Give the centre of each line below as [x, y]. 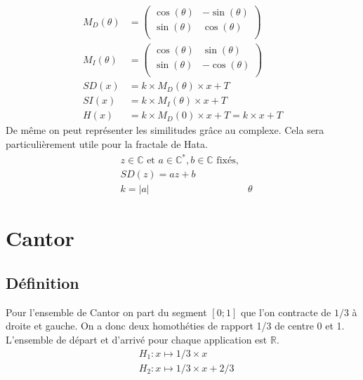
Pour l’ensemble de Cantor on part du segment [106, 312]
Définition [42, 283]
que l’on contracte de [286, 312]
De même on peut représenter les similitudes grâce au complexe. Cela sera [165, 130]
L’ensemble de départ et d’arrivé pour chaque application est [137, 340]
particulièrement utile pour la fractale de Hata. [107, 144]
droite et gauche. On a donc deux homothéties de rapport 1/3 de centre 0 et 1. [175, 326]
